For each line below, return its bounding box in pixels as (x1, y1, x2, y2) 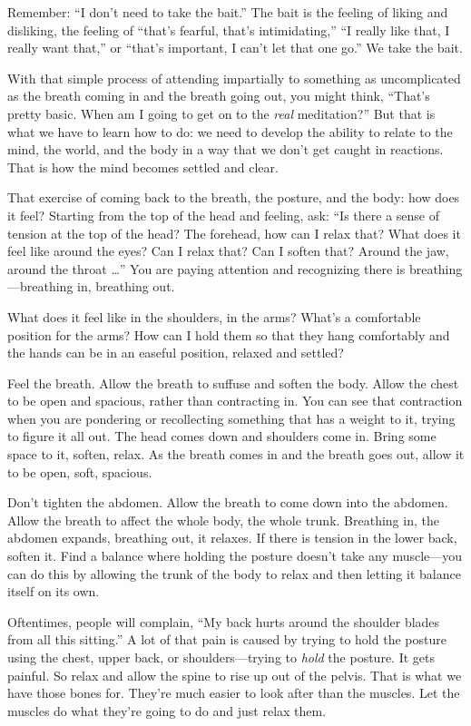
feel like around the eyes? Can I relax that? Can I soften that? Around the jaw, (7, 241, 449, 260)
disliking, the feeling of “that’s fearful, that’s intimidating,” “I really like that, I (7, 20, 450, 39)
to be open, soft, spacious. (7, 462, 152, 481)
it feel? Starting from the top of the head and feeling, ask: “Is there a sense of (7, 205, 440, 224)
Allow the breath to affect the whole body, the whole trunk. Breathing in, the (7, 510, 439, 529)
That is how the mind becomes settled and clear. (7, 157, 279, 176)
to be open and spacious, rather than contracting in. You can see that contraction (7, 391, 463, 410)
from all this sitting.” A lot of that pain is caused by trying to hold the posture (7, 630, 446, 649)
